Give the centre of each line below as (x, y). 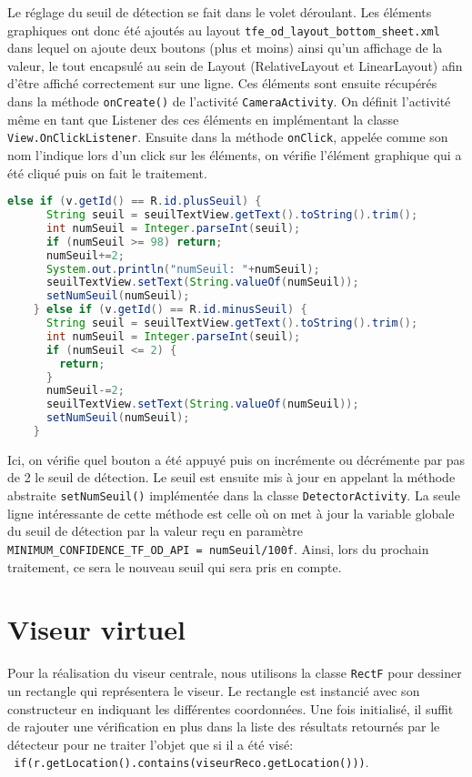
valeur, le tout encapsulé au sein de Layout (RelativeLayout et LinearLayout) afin (235, 65)
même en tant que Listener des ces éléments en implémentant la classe (203, 119)
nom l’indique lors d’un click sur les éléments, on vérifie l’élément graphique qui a (235, 154)
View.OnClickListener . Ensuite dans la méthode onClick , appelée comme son (228, 137)
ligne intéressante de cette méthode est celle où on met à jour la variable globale (231, 513)
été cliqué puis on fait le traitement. (107, 172)
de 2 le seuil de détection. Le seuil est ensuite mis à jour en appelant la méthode (231, 477)
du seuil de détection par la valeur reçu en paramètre (155, 531)
